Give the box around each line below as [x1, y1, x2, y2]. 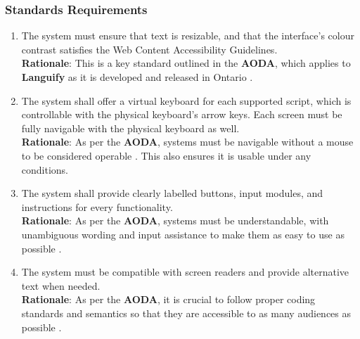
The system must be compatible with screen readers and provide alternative [21, 264, 349, 279]
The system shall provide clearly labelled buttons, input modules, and [21, 186, 323, 200]
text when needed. [21, 278, 101, 293]
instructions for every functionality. [21, 199, 173, 214]
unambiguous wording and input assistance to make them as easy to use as [21, 226, 345, 241]
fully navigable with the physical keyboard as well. [21, 120, 240, 135]
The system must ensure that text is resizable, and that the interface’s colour [21, 28, 354, 43]
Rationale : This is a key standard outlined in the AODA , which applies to [21, 56, 351, 70]
